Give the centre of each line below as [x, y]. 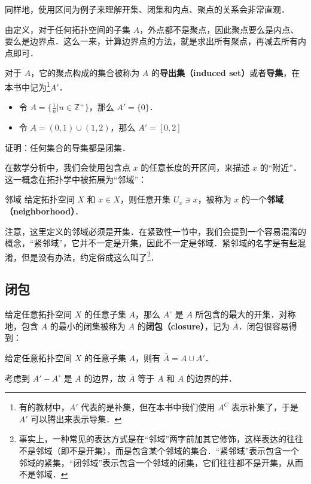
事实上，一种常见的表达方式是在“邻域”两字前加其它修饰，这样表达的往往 [161, 439]
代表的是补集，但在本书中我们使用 [148, 407]
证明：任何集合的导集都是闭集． [68, 147]
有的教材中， [44, 407]
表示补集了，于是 [265, 407]
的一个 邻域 [263, 199]
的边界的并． [211, 378]
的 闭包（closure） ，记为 [183, 326]
